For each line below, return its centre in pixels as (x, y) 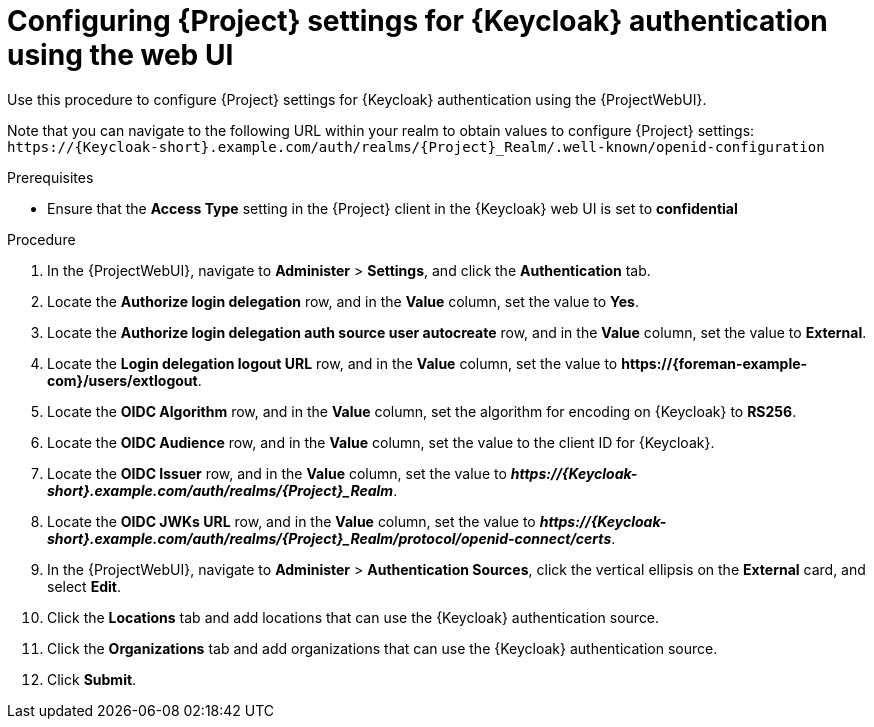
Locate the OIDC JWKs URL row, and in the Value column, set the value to (291, 521)
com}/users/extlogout (122, 380)
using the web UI (120, 55)
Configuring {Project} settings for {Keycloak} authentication (417, 21)
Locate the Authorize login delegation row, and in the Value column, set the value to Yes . (343, 301)
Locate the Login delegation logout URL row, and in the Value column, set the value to (332, 363)
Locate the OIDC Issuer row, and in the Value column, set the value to (277, 473)
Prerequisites (50, 177)
